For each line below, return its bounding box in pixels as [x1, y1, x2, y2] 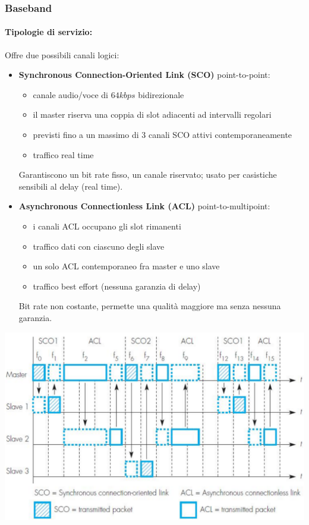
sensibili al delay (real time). [18, 180, 123, 192]
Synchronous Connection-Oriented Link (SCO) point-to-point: [18, 68, 270, 81]
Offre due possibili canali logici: [5, 48, 119, 61]
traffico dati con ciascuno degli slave [33, 240, 165, 252]
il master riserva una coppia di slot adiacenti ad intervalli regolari [33, 108, 272, 121]
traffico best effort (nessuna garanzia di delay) [33, 279, 201, 292]
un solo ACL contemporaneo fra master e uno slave [33, 260, 220, 272]
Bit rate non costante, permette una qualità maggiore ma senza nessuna [18, 300, 281, 312]
